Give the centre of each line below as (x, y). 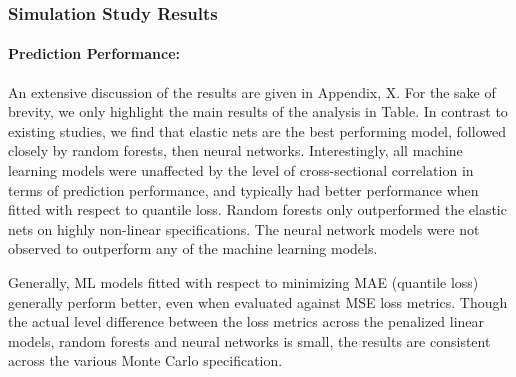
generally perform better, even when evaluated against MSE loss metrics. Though (258, 301)
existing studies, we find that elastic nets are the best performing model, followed (257, 130)
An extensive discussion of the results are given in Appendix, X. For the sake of (252, 91)
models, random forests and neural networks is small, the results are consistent (249, 340)
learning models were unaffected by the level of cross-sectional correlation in (241, 170)
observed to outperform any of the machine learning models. (193, 248)
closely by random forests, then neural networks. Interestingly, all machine (235, 150)
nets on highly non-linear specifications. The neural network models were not (244, 228)
